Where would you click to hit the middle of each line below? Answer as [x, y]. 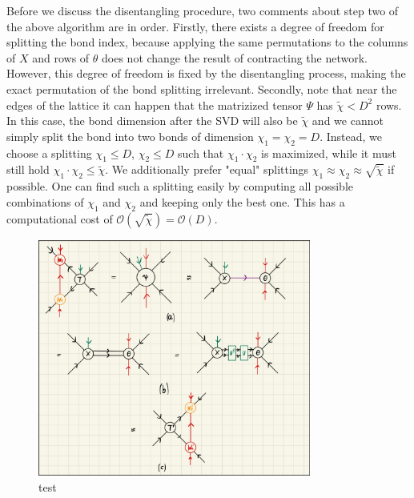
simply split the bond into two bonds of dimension [130, 136]
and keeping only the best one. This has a [242, 201]
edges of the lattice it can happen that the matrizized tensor [155, 104]
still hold [28, 169]
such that [201, 153]
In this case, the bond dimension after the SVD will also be [152, 120]
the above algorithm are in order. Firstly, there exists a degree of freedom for [195, 26]
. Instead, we [351, 136]
